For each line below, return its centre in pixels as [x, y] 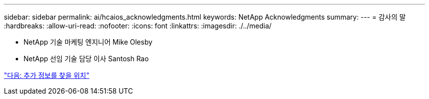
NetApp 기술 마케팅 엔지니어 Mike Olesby [88, 42]
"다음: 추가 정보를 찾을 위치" [47, 75]
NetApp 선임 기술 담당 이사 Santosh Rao [86, 59]
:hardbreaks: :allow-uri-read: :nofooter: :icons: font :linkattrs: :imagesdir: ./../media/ [138, 26]
